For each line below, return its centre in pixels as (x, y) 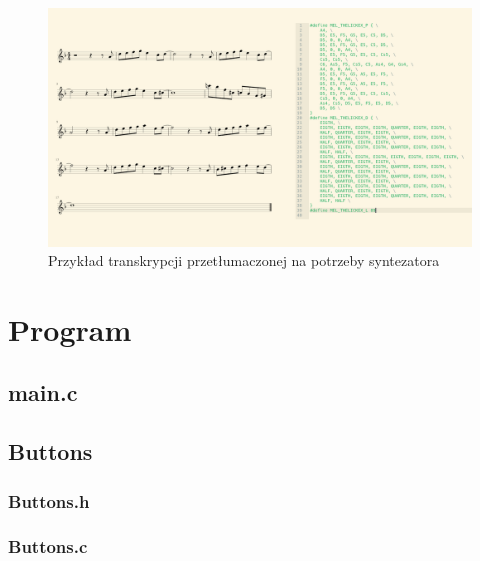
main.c (43, 392)
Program (70, 328)
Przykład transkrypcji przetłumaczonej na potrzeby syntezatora (244, 260)
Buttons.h (49, 500)
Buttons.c (48, 546)
